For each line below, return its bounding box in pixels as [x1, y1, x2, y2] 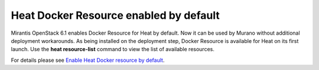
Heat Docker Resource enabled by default [11, 9, 220, 22]
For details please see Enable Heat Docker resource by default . [11, 56, 165, 64]
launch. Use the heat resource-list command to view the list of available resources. [11, 46, 215, 53]
